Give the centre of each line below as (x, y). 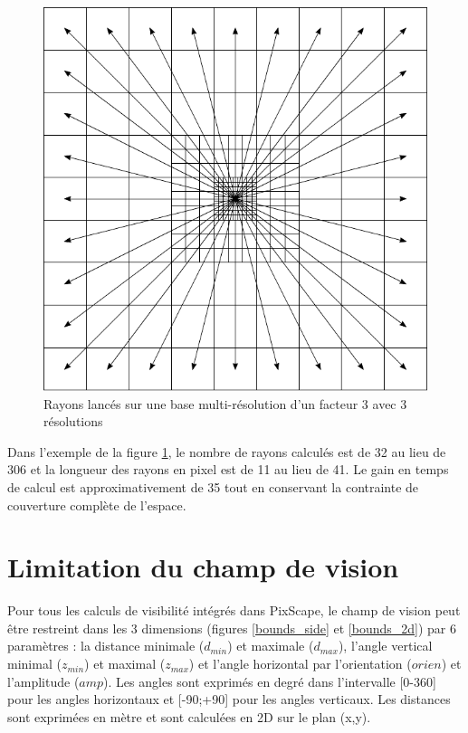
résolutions (73, 421)
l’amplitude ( (43, 681)
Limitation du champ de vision (203, 567)
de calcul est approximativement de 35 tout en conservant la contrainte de (213, 486)
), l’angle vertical (385, 646)
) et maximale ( (271, 646)
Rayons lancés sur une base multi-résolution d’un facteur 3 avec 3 (225, 403)
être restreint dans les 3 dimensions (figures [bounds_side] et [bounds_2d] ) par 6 (232, 628)
